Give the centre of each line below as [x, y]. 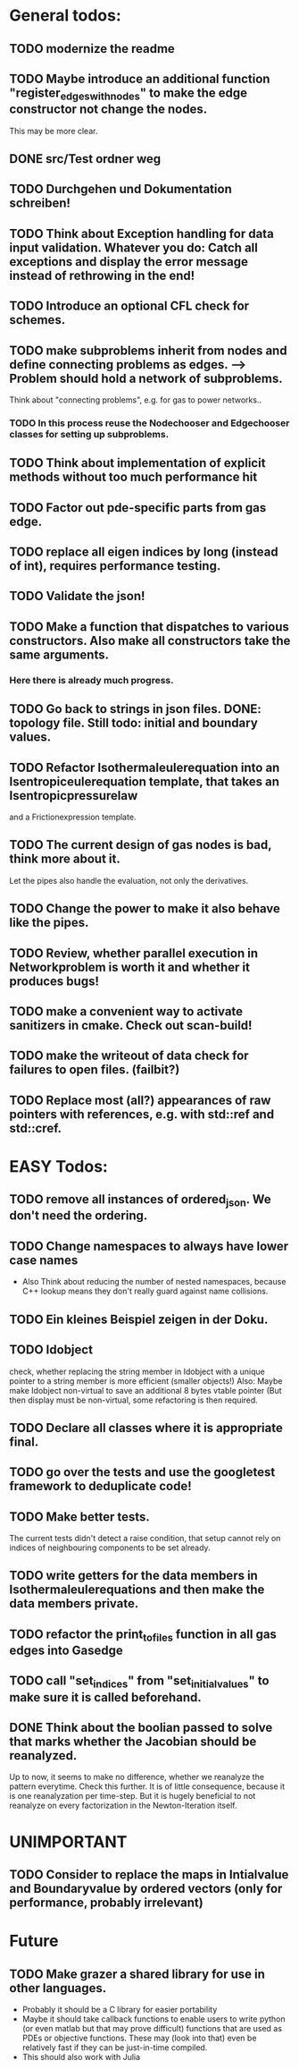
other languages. [58, 1988]
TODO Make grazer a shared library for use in [137, 1974]
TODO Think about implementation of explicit [137, 463]
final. [24, 1442]
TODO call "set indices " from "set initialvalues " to [139, 1682]
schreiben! [40, 204]
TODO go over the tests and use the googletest [142, 1472]
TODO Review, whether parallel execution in [134, 953]
